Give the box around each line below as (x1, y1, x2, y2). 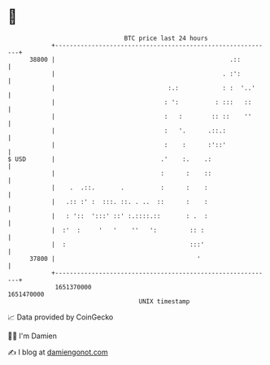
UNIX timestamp (138, 297, 190, 306)
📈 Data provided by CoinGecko (7, 312, 114, 322)
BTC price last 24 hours (124, 34, 208, 42)
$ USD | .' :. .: (7, 154, 212, 163)
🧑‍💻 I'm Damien (7, 331, 58, 341)
